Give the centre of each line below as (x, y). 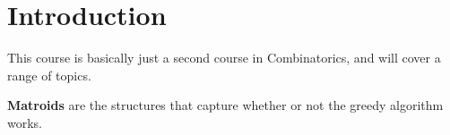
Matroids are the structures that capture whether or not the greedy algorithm (225, 105)
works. (25, 122)
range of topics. (49, 75)
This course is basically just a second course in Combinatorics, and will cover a (224, 58)
